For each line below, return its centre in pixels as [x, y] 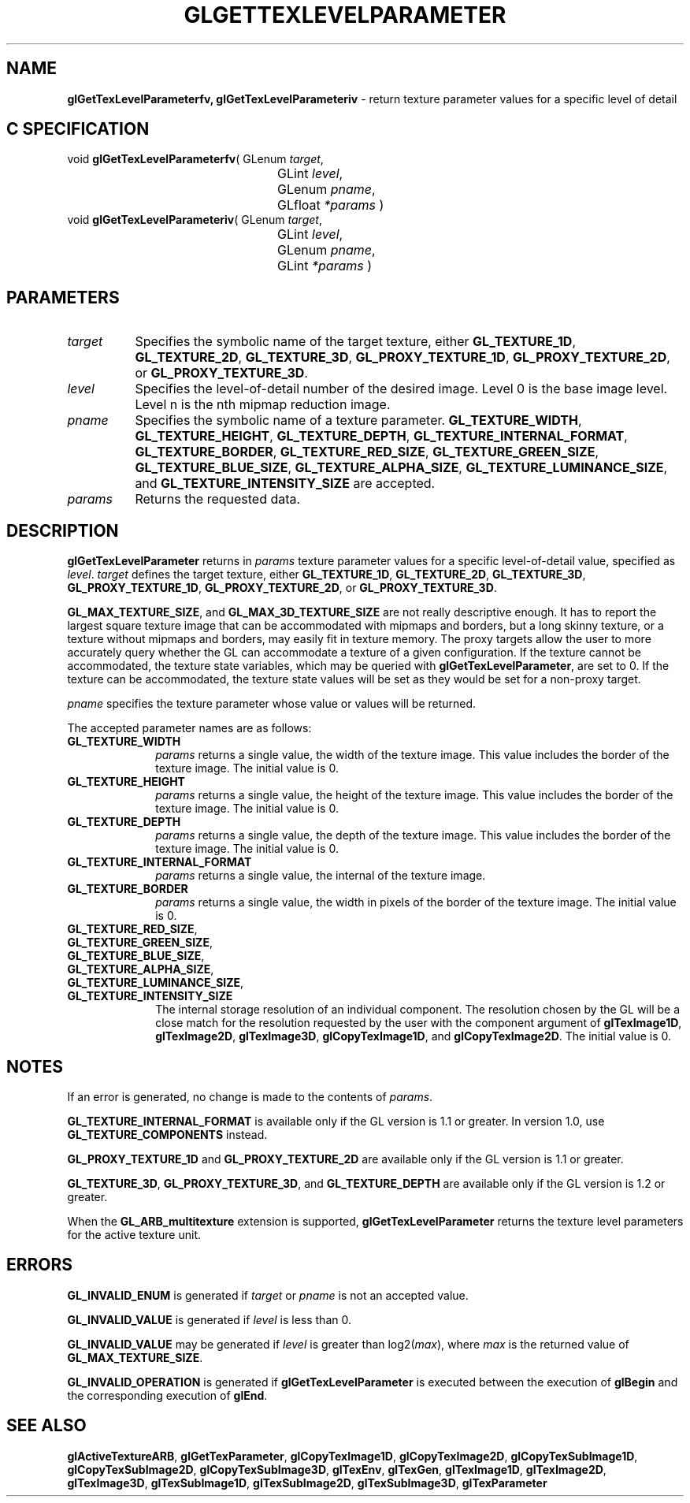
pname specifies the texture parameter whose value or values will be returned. [272, 704]
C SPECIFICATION [78, 129]
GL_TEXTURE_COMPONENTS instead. [167, 1134]
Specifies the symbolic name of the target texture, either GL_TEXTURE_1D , [356, 342]
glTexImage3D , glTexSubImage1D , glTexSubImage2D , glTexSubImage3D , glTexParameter [307, 1483]
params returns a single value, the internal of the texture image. [321, 876]
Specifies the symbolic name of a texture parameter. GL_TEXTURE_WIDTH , [358, 420]
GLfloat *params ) [331, 205]
